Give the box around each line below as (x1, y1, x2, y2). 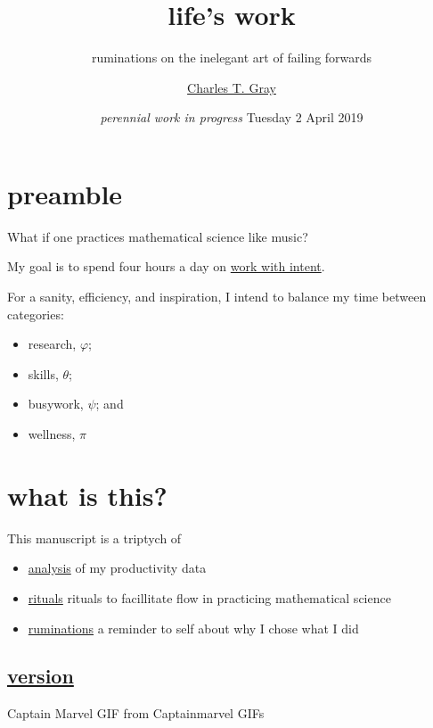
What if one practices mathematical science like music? (7, 227, 308, 245)
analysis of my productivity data (28, 558, 207, 577)
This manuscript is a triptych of (7, 528, 182, 547)
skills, (28, 364, 59, 383)
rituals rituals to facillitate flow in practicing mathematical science (28, 588, 391, 607)
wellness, (28, 425, 76, 443)
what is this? (7, 476, 167, 513)
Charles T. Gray (187, 78, 276, 96)
